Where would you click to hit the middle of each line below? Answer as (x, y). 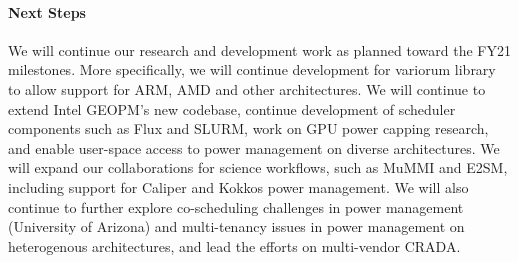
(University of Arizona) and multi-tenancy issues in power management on (236, 226)
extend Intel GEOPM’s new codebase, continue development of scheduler (232, 108)
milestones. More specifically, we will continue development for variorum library (252, 69)
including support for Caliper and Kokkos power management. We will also (238, 186)
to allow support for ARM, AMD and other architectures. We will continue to (247, 88)
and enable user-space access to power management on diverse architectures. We (254, 147)
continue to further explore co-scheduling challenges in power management (236, 206)
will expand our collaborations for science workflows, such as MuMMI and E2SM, (258, 167)
